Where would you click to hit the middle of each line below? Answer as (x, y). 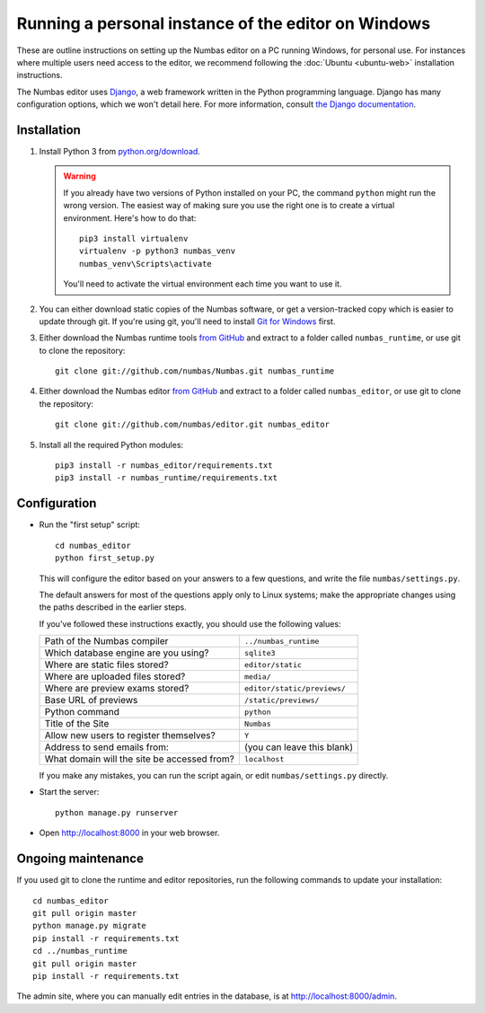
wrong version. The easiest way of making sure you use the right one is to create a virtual (229, 206)
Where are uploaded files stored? (115, 676)
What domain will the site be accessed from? (140, 759)
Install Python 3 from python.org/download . (120, 152)
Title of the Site (77, 724)
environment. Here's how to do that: (130, 218)
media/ (257, 677)
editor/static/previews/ (295, 688)
